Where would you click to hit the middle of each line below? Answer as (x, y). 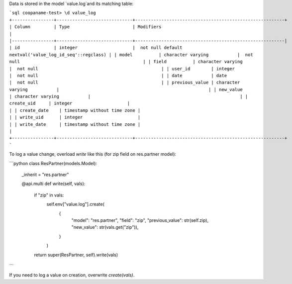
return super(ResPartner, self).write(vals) (76, 255)
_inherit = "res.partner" (45, 175)
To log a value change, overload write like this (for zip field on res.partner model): (93, 154)
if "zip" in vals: (49, 195)
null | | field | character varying (126, 62)
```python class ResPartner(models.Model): (53, 163)
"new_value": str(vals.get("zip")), (105, 227)
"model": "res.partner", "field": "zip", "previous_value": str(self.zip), (140, 220)
